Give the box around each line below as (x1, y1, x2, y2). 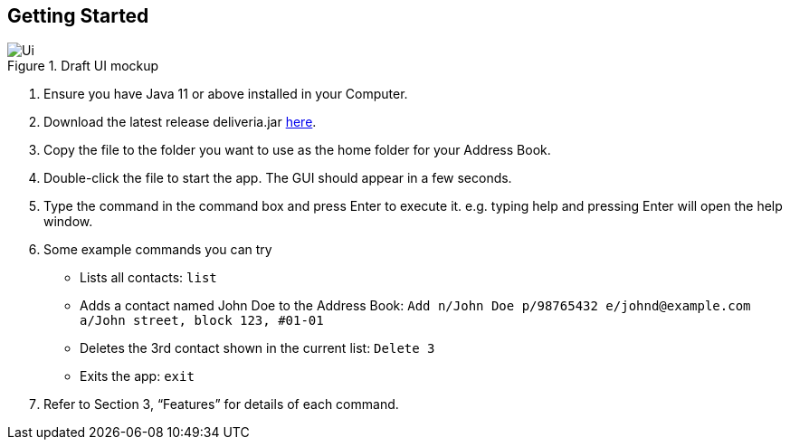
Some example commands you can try (43, 242, 272, 258)
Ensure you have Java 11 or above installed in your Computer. (43, 86, 408, 102)
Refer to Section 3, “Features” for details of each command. (43, 396, 399, 413)
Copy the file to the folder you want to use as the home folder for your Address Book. (43, 142, 551, 158)
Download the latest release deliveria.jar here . (43, 114, 317, 130)
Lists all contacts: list (80, 270, 217, 286)
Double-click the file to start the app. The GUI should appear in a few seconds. (43, 170, 512, 186)
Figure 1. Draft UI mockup (7, 58, 159, 74)
